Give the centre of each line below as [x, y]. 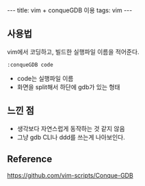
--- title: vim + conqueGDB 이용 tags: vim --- [70, 10]
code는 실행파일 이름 [45, 78]
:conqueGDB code [30, 65]
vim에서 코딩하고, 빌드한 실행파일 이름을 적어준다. [73, 51]
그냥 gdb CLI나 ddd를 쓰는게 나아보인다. [71, 137]
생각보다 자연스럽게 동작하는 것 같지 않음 [71, 128]
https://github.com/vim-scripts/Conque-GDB [70, 176]
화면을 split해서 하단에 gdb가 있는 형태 [68, 86]
